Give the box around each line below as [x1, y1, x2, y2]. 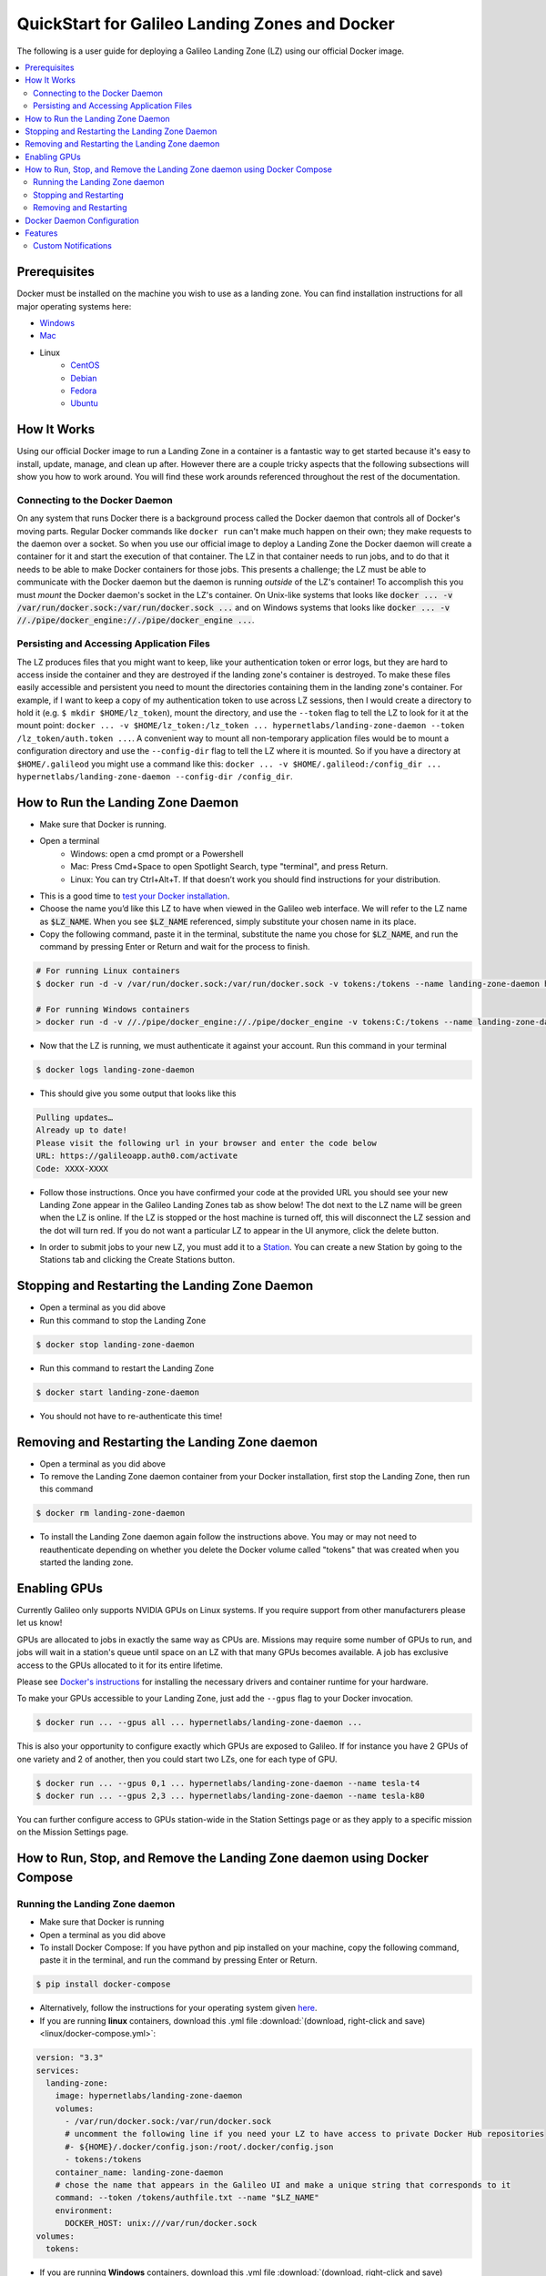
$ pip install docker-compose [35, 1979, 171, 1989]
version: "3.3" [35, 2053, 104, 2063]
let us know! [16, 1617, 63, 1629]
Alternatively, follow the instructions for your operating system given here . [39, 2003, 318, 2014]
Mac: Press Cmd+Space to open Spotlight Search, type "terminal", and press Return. [70, 861, 389, 872]
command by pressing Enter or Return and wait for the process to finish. [39, 941, 310, 952]
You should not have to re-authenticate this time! [39, 1410, 223, 1421]
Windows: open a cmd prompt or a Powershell [70, 848, 244, 859]
